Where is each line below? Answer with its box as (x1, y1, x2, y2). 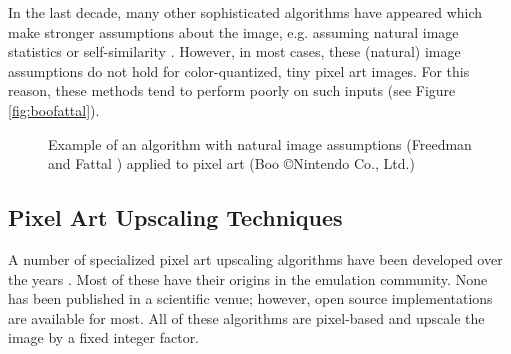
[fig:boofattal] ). (8, 99, 100, 120)
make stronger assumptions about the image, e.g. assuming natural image (8, 21, 459, 42)
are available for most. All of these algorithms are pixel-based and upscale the (8, 307, 485, 328)
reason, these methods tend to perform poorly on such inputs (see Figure (8, 80, 456, 101)
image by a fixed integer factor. (8, 327, 200, 348)
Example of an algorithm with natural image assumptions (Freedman (48, 133, 472, 154)
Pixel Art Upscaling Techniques (8, 202, 343, 233)
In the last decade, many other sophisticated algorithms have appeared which (8, 2, 483, 22)
